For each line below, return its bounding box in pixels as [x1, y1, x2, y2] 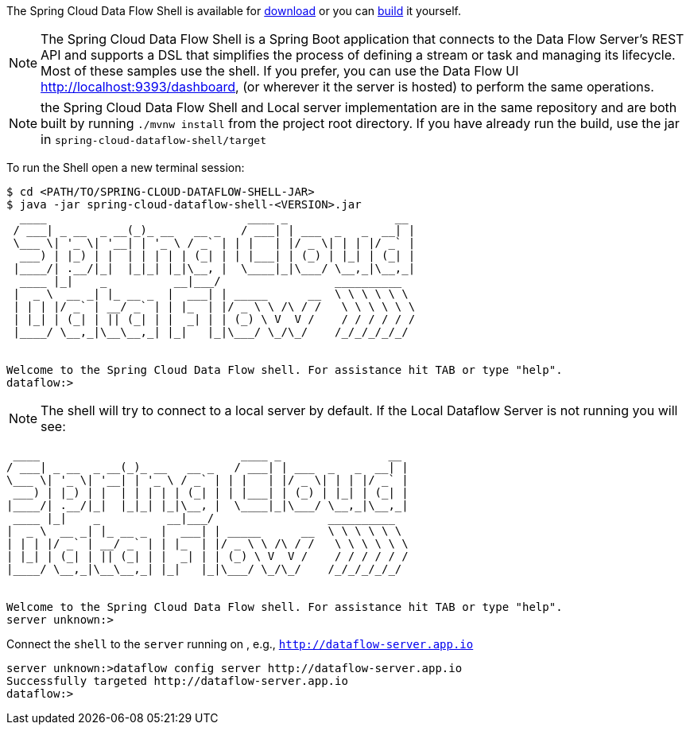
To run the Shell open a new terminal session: [6, 161, 245, 174]
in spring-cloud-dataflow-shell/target [41, 131, 266, 147]
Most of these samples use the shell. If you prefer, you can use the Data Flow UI [41, 63, 519, 79]
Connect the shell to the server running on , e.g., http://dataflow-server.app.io [6, 637, 474, 651]
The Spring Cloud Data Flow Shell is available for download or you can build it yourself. [6, 4, 461, 17]
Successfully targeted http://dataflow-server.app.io [6, 675, 348, 687]
